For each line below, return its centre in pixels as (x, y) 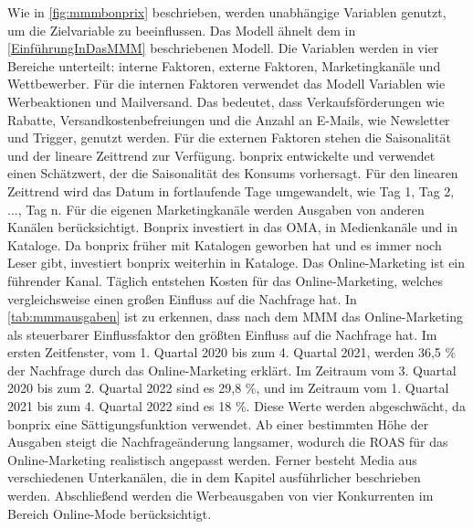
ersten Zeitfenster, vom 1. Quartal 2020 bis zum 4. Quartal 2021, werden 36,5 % (232, 352)
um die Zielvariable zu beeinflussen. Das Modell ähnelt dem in (182, 30)
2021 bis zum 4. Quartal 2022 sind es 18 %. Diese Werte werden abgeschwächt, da (236, 406)
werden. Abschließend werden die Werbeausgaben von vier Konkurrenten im (221, 496)
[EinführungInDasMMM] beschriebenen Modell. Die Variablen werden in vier (223, 48)
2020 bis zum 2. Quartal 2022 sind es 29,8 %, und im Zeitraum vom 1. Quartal (228, 388)
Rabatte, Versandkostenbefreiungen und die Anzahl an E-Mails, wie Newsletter (229, 119)
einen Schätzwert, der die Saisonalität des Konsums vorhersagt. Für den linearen (233, 173)
